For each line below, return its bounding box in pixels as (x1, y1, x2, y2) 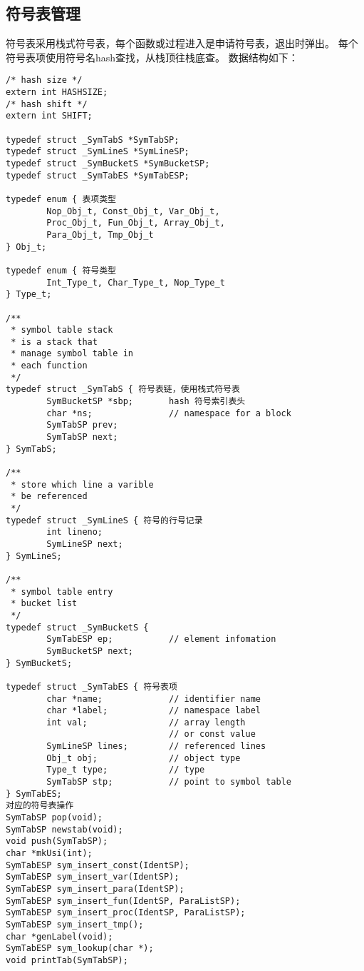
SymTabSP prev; (46, 420, 118, 431)
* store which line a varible (11, 479, 154, 490)
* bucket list (11, 598, 78, 609)
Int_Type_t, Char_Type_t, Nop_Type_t (46, 277, 225, 288)
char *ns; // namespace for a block (46, 408, 291, 418)
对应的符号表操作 (6, 800, 74, 811)
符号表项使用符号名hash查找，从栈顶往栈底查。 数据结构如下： (6, 49, 298, 64)
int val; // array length (46, 717, 246, 728)
